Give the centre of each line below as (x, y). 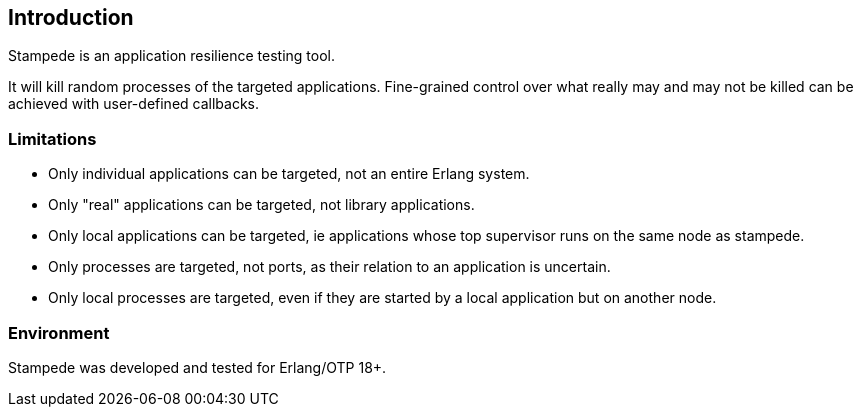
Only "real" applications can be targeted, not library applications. (261, 205)
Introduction (71, 17)
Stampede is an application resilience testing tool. (172, 56)
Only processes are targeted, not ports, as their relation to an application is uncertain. (329, 267)
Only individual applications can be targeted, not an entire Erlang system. (289, 174)
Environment (59, 332)
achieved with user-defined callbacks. (134, 104)
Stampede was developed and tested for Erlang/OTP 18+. (197, 367)
